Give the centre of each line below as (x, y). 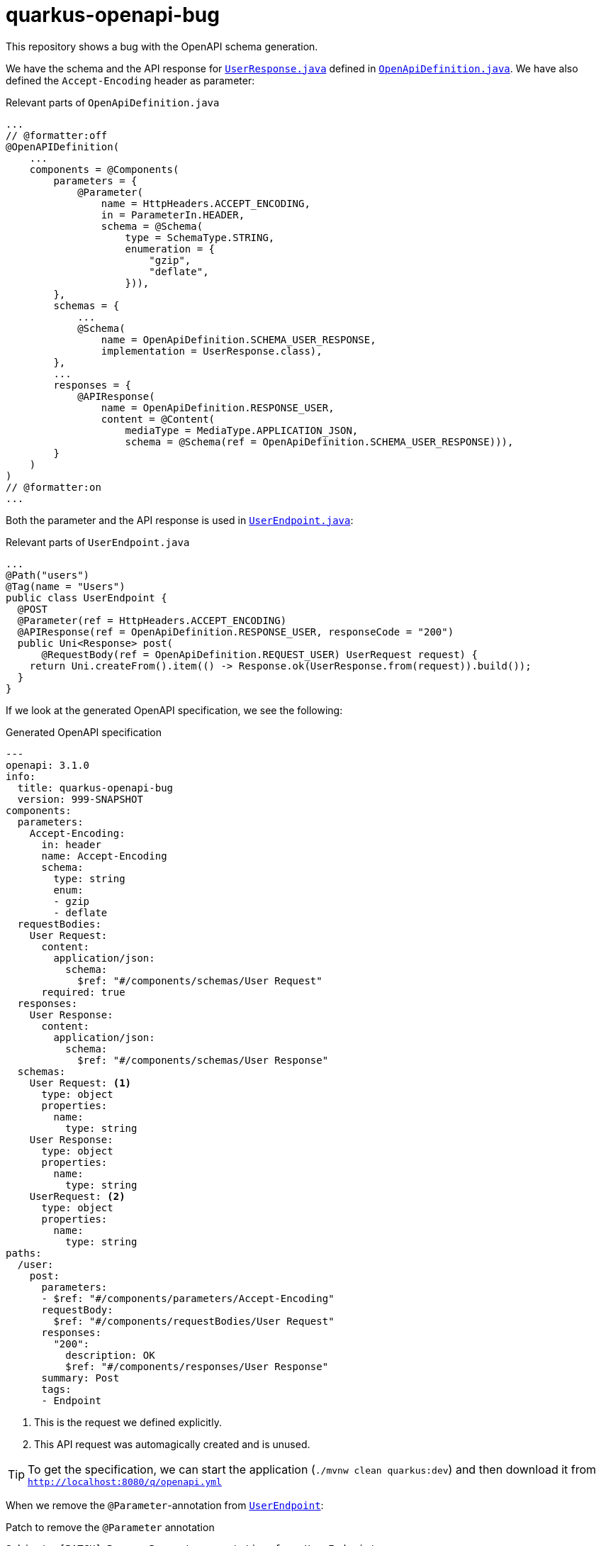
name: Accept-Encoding (104, 856)
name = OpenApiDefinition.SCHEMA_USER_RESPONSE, (238, 339)
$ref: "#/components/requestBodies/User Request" (194, 1321)
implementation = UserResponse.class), (212, 351)
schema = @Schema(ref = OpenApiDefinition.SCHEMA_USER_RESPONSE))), (319, 441)
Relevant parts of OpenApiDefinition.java (113, 102)
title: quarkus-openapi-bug (95, 788)
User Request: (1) (80, 1083)
